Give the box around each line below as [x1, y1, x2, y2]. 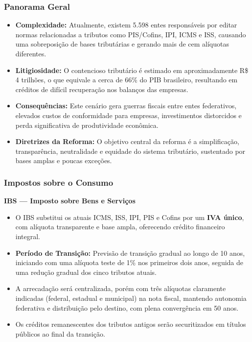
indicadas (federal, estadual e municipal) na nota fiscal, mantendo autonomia [15, 293, 247, 303]
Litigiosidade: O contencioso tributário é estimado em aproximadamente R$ [15, 65, 249, 75]
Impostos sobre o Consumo [4, 176, 114, 188]
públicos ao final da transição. [15, 328, 105, 339]
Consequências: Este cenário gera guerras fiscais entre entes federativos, [15, 100, 237, 111]
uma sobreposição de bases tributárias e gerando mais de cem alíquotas [15, 39, 229, 49]
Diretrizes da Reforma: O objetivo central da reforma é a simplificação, [15, 136, 239, 147]
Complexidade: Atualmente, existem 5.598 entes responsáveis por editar [15, 20, 237, 30]
